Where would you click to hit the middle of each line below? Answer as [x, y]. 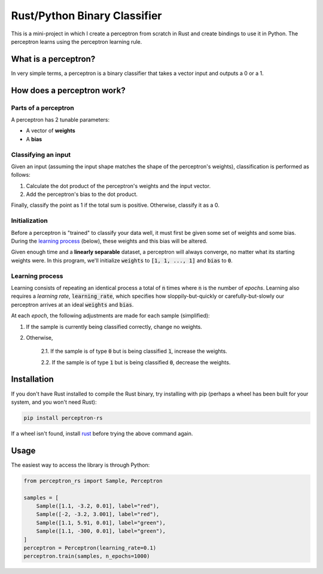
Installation [32, 380]
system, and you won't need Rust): [54, 402]
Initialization [29, 220]
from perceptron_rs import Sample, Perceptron [93, 481]
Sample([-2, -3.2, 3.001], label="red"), [98, 514]
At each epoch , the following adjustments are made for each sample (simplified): [110, 316]
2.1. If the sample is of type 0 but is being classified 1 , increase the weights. [134, 351]
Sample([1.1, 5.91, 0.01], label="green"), [101, 522]
